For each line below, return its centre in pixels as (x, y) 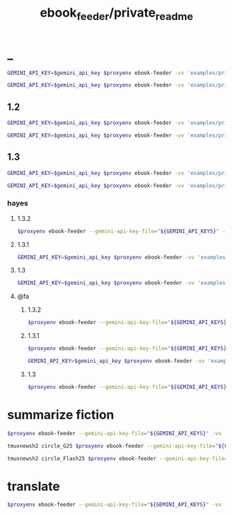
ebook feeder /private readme (116, 14)
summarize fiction (61, 415)
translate (34, 486)
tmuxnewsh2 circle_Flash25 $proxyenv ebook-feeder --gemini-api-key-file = (118, 458)
